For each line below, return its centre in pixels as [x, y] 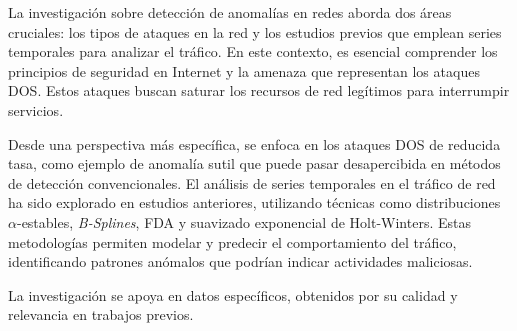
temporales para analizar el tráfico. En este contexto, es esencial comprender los [253, 51]
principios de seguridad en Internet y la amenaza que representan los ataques [244, 70]
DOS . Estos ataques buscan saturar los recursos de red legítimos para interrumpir [259, 90]
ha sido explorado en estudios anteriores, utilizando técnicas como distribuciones [254, 202]
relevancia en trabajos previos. [101, 314]
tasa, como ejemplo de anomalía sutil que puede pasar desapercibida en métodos [254, 163]
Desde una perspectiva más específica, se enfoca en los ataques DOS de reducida [254, 143]
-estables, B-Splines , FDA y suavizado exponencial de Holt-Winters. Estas [243, 221]
